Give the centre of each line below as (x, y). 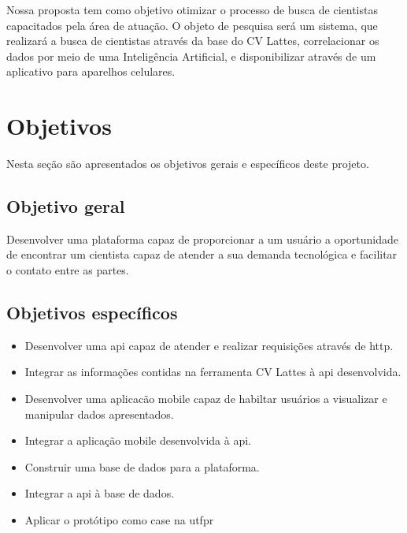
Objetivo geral (66, 206)
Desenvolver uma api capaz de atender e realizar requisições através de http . (209, 345)
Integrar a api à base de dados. (100, 493)
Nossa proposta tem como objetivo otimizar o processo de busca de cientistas (192, 9)
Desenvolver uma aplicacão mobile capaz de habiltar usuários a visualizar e (206, 399)
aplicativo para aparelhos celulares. (91, 71)
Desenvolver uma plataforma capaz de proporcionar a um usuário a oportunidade (203, 239)
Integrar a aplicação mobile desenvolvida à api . (138, 440)
